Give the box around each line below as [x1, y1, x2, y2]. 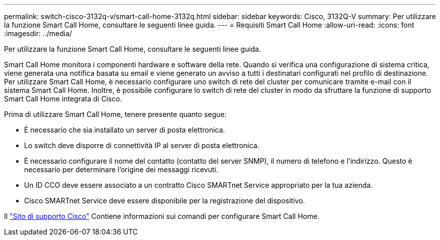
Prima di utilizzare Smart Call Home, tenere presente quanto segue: [4, 110, 227, 118]
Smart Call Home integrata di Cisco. [4, 94, 122, 103]
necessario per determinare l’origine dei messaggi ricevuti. [24, 165, 218, 174]
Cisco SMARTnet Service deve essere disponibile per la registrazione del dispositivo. [24, 196, 305, 205]
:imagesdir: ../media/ [4, 29, 72, 38]
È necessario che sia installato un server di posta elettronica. [24, 126, 225, 134]
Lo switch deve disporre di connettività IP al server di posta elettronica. [24, 141, 260, 150]
